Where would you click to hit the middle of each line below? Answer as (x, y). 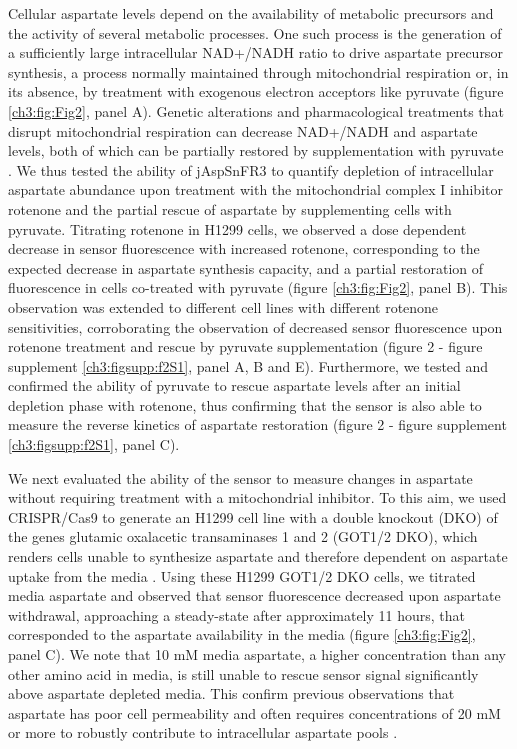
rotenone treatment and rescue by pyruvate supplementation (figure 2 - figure (245, 346)
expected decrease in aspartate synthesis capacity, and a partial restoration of (246, 267)
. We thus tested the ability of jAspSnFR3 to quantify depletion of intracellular (251, 169)
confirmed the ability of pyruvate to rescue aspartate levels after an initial (234, 385)
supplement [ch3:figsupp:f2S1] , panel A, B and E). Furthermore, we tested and (248, 365)
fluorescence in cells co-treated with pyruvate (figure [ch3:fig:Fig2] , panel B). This (258, 287)
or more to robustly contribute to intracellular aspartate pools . (203, 732)
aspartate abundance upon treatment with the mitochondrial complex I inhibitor (255, 189)
